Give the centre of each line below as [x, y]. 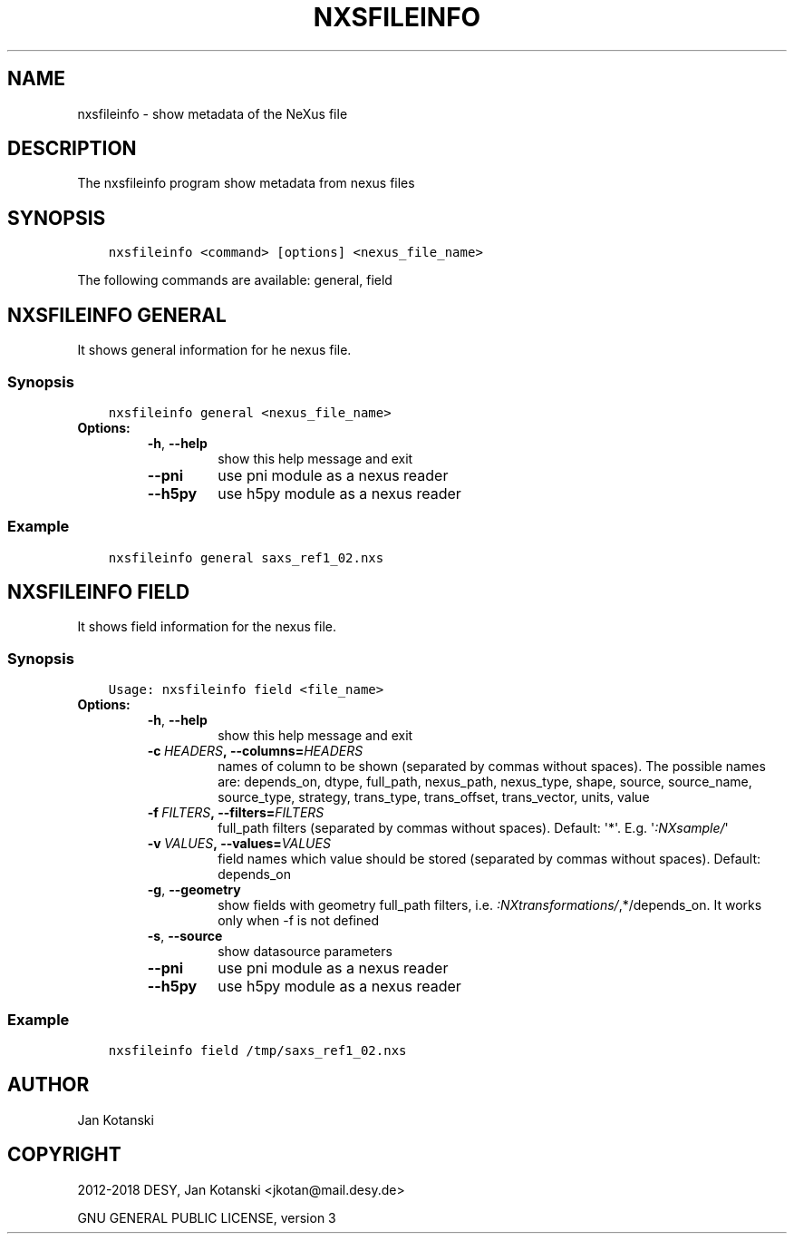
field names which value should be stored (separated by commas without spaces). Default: [489, 859]
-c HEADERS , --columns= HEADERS [255, 751]
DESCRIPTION [72, 149]
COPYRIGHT [64, 1155]
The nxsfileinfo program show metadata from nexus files [246, 183]
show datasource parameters [305, 952]
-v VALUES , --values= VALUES [239, 844]
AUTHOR [48, 1085]
